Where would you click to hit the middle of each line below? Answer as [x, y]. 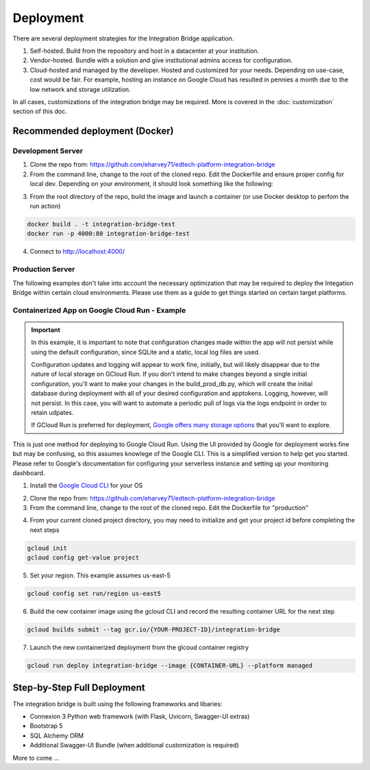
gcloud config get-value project [83, 558]
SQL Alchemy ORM [57, 735]
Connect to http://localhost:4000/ [77, 252]
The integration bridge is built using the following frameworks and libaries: [118, 703]
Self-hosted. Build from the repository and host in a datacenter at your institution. [145, 51]
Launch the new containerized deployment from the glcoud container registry [139, 647]
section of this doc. [40, 111]
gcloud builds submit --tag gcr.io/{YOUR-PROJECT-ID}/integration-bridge [153, 630]
